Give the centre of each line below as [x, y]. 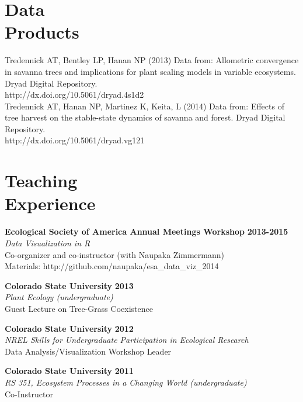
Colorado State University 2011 [69, 371]
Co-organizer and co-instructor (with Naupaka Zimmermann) [114, 254]
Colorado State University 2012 [69, 328]
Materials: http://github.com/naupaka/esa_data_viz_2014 [112, 266]
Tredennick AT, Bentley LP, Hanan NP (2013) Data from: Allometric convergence [152, 60]
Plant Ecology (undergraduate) [59, 297]
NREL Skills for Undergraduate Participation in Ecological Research [127, 340]
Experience [50, 203]
